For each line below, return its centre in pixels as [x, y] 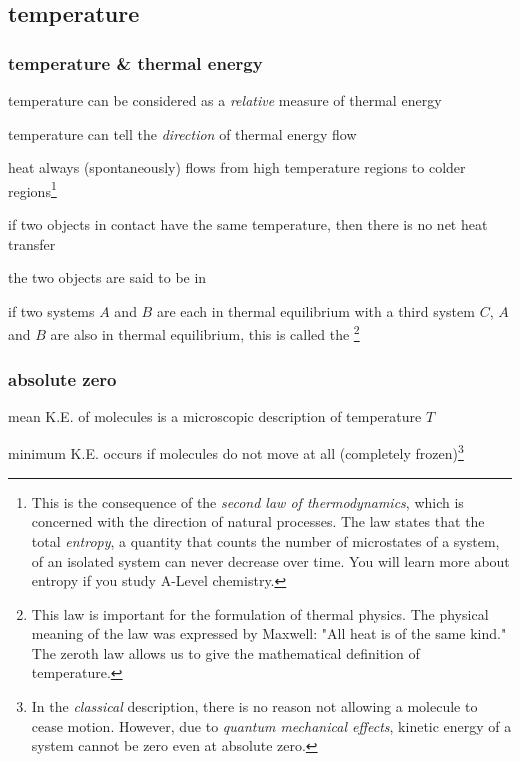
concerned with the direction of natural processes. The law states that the [258, 521]
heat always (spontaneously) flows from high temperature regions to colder [237, 167]
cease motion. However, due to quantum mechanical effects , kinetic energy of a [271, 725]
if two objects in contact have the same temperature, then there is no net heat [248, 224]
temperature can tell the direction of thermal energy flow [182, 133]
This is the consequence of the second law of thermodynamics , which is [247, 501]
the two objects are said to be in [107, 277]
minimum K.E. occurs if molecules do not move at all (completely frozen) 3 [236, 452]
